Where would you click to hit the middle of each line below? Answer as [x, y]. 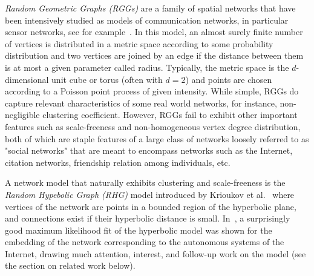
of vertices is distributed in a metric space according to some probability [139, 43]
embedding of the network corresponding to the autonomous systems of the [145, 242]
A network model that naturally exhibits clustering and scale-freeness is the [145, 182]
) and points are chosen [229, 79]
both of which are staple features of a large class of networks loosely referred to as [157, 138]
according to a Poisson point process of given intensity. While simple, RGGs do [152, 91]
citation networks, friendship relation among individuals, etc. [118, 162]
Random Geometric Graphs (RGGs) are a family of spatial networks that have [150, 8]
